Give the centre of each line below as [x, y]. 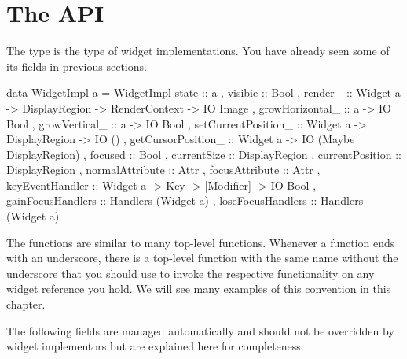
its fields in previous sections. [77, 66]
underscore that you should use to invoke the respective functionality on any [191, 273]
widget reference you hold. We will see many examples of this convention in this [199, 289]
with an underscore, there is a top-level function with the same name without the [202, 258]
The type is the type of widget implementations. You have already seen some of [198, 51]
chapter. [26, 304]
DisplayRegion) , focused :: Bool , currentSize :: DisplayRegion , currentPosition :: [204, 154]
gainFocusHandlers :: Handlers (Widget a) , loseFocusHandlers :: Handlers [185, 200]
